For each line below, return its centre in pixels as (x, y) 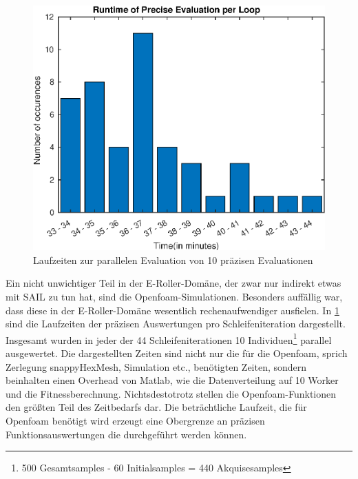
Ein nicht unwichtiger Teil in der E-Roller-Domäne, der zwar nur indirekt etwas (173, 283)
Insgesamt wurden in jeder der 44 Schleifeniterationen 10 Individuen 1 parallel (169, 338)
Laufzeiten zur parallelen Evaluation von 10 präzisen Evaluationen (173, 259)
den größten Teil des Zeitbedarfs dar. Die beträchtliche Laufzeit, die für (156, 407)
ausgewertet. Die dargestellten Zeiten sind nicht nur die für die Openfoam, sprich (177, 353)
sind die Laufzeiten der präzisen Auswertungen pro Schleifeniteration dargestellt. (176, 324)
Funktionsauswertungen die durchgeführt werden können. (126, 434)
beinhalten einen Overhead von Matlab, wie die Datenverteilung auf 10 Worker (172, 380)
